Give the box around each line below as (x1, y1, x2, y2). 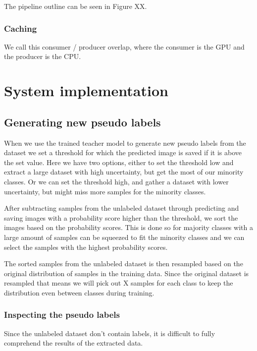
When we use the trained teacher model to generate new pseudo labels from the (4, 137, 246, 148)
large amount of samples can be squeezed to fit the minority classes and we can (4, 232, 245, 242)
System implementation (4, 80, 168, 101)
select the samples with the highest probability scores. (4, 241, 168, 252)
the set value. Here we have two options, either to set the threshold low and (4, 157, 234, 167)
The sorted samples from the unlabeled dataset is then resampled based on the (4, 258, 243, 269)
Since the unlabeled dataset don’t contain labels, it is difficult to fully (4, 328, 215, 338)
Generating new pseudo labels (4, 114, 161, 129)
